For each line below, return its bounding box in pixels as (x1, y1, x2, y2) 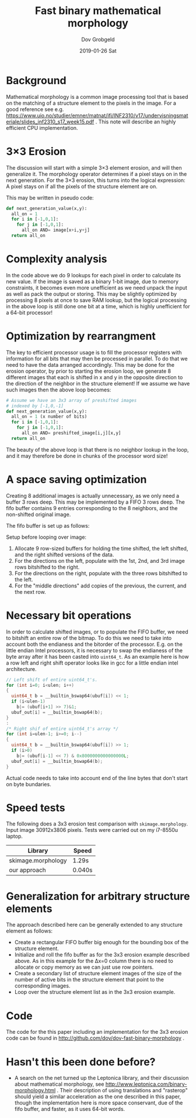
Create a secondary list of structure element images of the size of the (14, 970, 182, 977)
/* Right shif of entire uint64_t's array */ (6, 725, 118, 732)
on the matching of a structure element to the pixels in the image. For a (6, 99, 177, 106)
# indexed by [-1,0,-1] (6, 403, 64, 409)
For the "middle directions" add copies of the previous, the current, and (14, 582, 187, 589)
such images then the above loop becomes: (6, 386, 111, 393)
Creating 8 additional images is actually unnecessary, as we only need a (6, 492, 180, 499)
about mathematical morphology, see (14, 1081, 104, 1088)
